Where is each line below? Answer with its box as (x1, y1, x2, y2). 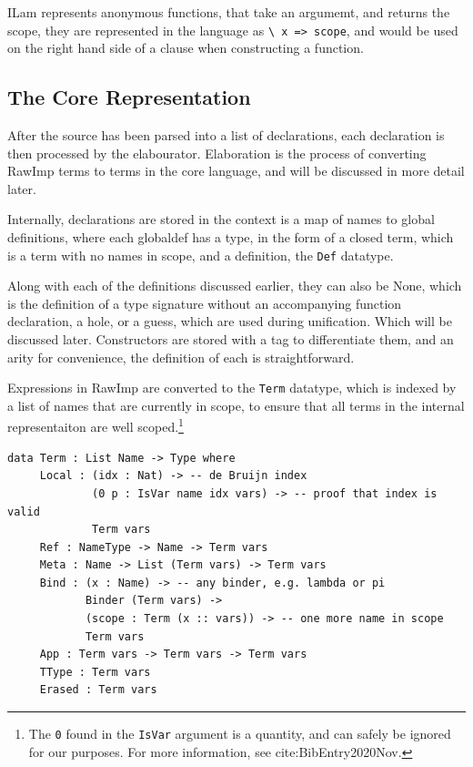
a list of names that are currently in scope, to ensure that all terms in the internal (7, 395, 465, 414)
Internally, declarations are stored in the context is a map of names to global (7, 210, 435, 229)
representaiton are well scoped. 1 (7, 414, 184, 436)
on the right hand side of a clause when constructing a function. (7, 38, 364, 57)
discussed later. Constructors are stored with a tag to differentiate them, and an (7, 330, 454, 349)
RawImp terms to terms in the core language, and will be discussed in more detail (7, 161, 465, 180)
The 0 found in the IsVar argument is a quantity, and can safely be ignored (28, 724, 451, 743)
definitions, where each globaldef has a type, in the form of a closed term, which (7, 228, 454, 247)
